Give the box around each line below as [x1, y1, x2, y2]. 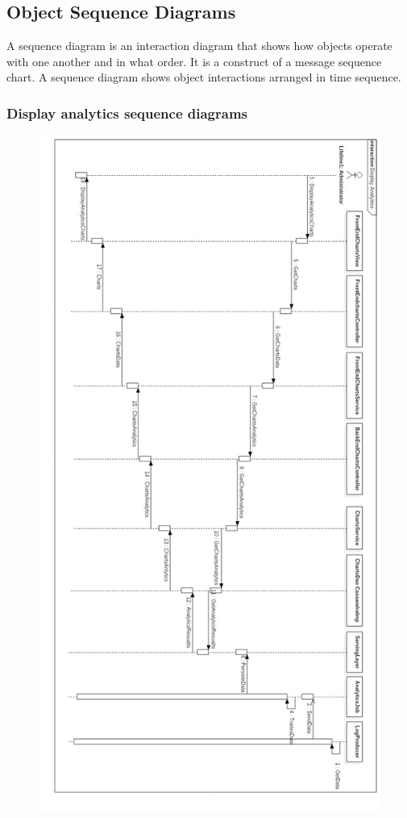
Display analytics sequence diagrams [6, 102, 248, 123]
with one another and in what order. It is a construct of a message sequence [6, 52, 382, 69]
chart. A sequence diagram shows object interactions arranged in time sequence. [6, 69, 401, 86]
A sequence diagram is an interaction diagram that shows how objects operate [6, 37, 392, 54]
